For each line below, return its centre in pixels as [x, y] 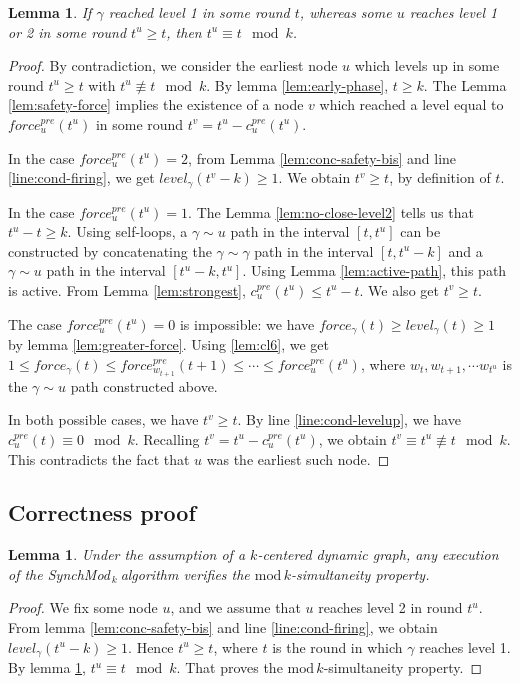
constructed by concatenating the [110, 250]
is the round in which [337, 646]
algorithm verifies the [185, 573]
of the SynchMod [59, 573]
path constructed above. [144, 385]
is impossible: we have [247, 323]
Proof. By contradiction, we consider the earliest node [173, 65]
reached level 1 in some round [199, 12]
